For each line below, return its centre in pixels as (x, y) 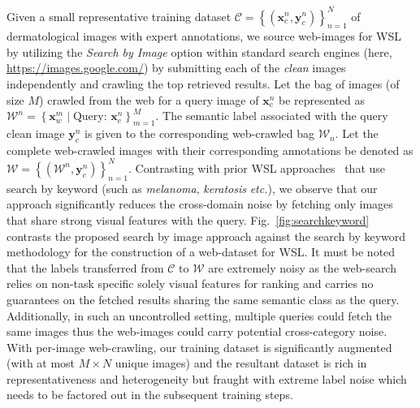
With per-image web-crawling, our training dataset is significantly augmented (199, 347)
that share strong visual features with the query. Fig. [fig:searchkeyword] (188, 219)
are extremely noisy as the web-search (302, 267)
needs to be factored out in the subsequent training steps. (150, 395)
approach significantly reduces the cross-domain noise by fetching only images (200, 204)
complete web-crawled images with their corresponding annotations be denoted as (210, 150)
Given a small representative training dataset (119, 16)
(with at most (41, 363)
